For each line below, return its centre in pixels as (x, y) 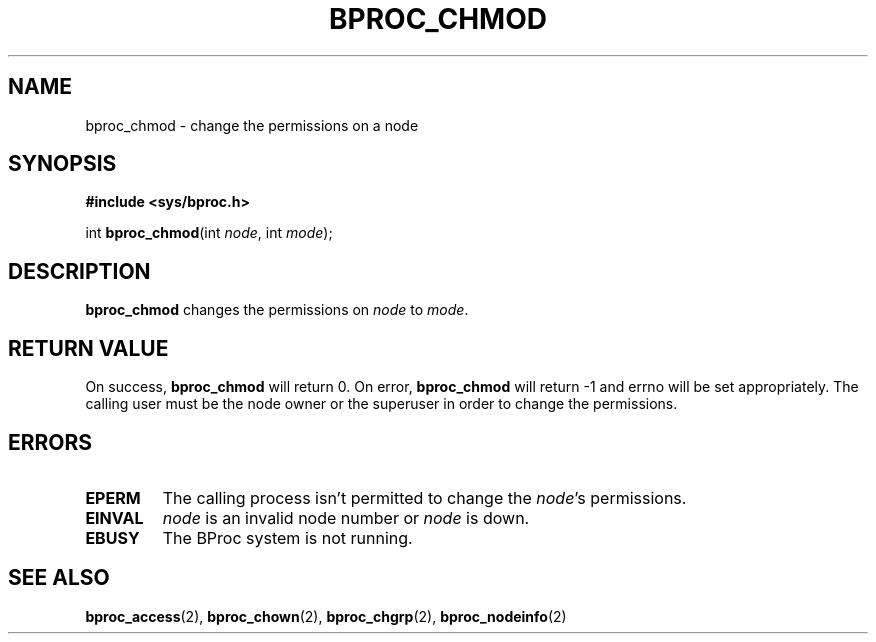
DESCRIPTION (79, 271)
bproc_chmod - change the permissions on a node (252, 125)
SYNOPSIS (62, 164)
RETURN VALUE (88, 348)
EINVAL (114, 517)
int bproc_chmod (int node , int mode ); (209, 233)
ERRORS (50, 442)
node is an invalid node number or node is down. (346, 517)
